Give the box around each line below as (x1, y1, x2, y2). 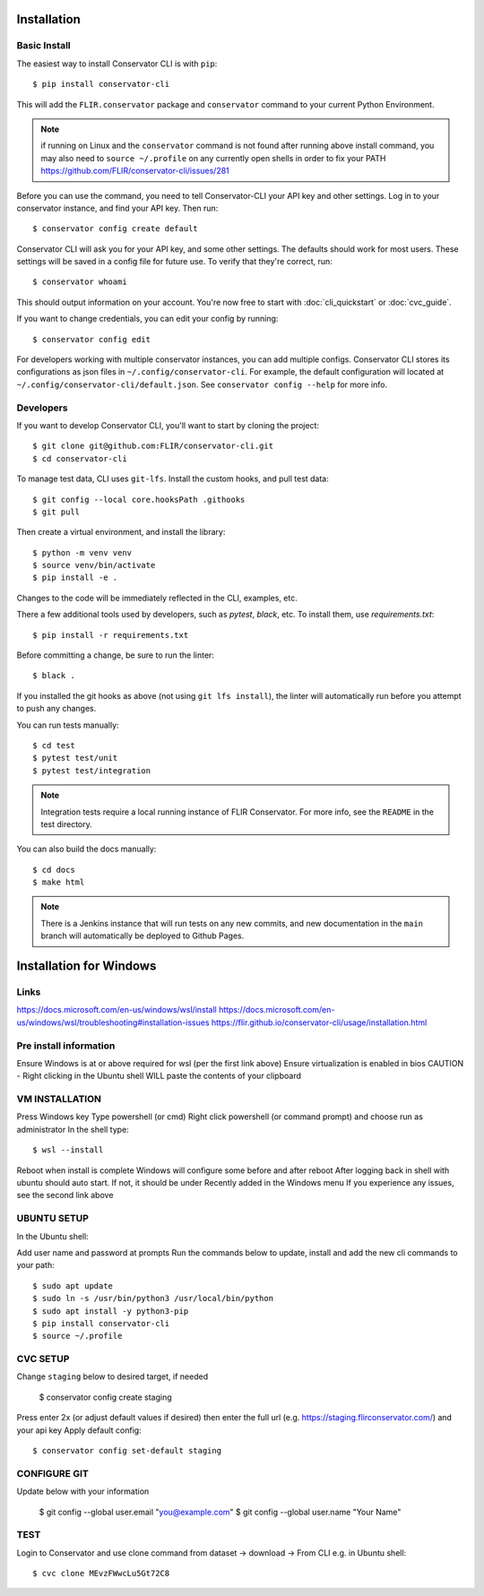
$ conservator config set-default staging (32, 1445, 222, 1456)
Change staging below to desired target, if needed (16, 1371, 209, 1382)
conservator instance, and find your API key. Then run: (16, 203, 219, 213)
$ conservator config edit (32, 334, 151, 344)
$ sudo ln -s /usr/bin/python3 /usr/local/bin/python (32, 1293, 273, 1304)
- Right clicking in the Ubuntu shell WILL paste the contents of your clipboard (16, 1071, 302, 1082)
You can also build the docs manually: (16, 843, 157, 855)
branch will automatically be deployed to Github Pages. (40, 930, 245, 941)
